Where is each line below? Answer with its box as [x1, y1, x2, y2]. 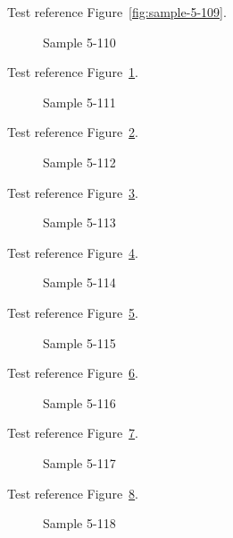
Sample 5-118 [43, 514, 116, 533]
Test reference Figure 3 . [7, 183, 138, 201]
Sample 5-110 [43, 32, 116, 51]
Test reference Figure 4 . [7, 243, 138, 261]
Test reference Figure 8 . [7, 483, 138, 502]
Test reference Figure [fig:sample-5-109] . [7, 3, 227, 21]
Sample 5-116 [43, 393, 116, 412]
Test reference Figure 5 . [7, 303, 138, 321]
